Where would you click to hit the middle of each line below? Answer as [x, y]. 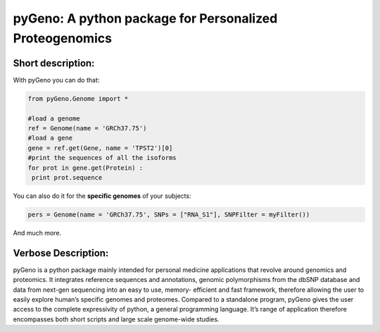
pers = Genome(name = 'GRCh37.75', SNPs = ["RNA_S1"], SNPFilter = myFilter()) [169, 214]
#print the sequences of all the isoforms [102, 158]
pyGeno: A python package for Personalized [145, 18]
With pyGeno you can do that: [56, 80]
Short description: [54, 63]
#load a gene [50, 138]
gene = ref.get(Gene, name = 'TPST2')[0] [100, 148]
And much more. [37, 233]
